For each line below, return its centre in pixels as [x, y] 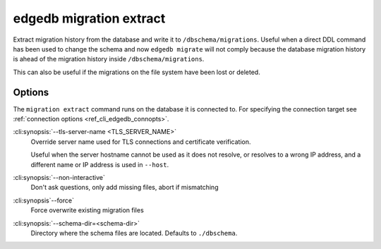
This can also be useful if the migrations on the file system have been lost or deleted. [137, 72]
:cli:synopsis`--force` [43, 200]
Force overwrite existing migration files [87, 210]
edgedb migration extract [89, 18]
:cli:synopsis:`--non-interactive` [59, 177]
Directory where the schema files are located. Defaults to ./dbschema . [134, 233]
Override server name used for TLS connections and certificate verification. [141, 142]
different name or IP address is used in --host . [100, 164]
